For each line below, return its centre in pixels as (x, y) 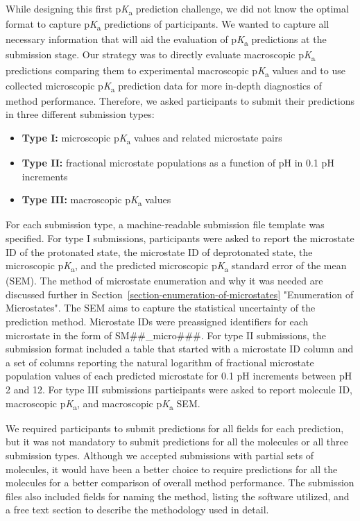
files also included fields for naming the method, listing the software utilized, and (178, 496)
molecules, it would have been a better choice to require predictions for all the (172, 469)
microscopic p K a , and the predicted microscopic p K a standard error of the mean (176, 266)
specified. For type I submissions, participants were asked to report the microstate (180, 238)
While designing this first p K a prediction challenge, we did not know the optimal (177, 9)
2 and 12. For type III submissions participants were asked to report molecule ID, (179, 390)
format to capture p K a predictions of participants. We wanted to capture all (168, 25)
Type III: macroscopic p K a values (96, 200)
